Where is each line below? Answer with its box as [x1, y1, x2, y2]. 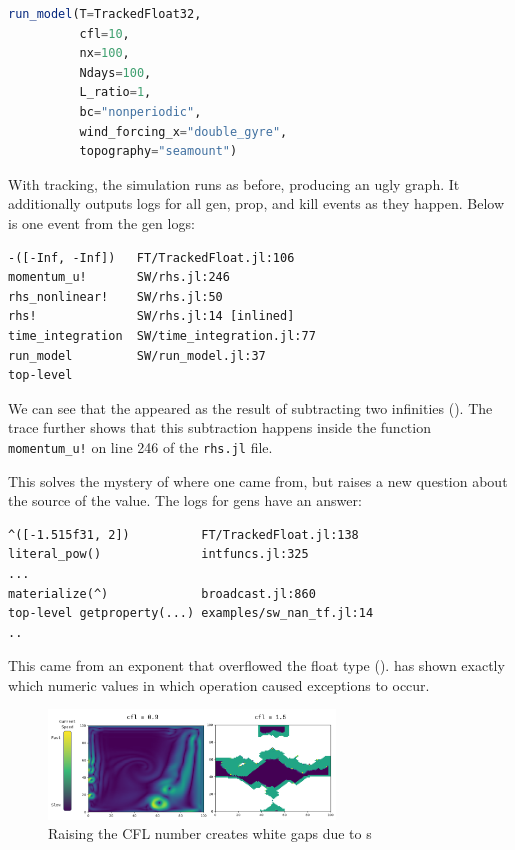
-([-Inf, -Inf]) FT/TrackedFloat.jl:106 [8, 250, 295, 265]
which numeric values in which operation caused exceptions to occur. [8, 674, 430, 695]
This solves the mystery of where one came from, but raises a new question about [8, 470, 508, 491]
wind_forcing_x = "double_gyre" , [79, 124, 288, 139]
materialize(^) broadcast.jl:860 [8, 586, 316, 601]
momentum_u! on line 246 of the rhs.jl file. [8, 436, 273, 457]
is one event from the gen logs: [8, 212, 195, 233]
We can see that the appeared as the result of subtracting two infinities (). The [8, 397, 493, 418]
